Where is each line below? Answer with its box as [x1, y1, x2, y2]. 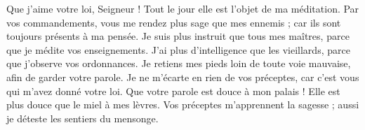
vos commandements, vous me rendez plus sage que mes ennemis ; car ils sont [6, 15, 341, 29]
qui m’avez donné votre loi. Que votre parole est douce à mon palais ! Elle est [6, 83, 340, 98]
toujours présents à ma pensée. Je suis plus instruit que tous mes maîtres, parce [6, 29, 350, 43]
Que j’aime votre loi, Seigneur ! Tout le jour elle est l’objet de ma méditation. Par [6, 1, 359, 15]
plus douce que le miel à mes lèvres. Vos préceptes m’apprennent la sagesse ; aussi [6, 97, 359, 112]
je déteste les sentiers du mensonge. [6, 110, 159, 125]
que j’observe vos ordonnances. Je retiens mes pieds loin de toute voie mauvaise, [6, 56, 351, 71]
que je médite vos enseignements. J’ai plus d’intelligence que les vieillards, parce [6, 42, 350, 57]
